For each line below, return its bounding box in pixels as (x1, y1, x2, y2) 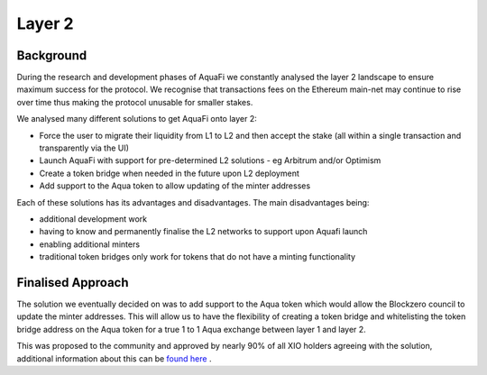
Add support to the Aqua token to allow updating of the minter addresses (39, 180, 311, 191)
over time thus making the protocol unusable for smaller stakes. (16, 96, 253, 107)
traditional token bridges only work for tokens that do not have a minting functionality (39, 252, 356, 262)
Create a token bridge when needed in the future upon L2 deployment (39, 168, 299, 178)
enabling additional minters (39, 239, 140, 250)
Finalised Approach (16, 275, 130, 290)
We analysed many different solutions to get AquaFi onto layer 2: (16, 114, 257, 124)
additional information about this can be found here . (16, 352, 212, 364)
